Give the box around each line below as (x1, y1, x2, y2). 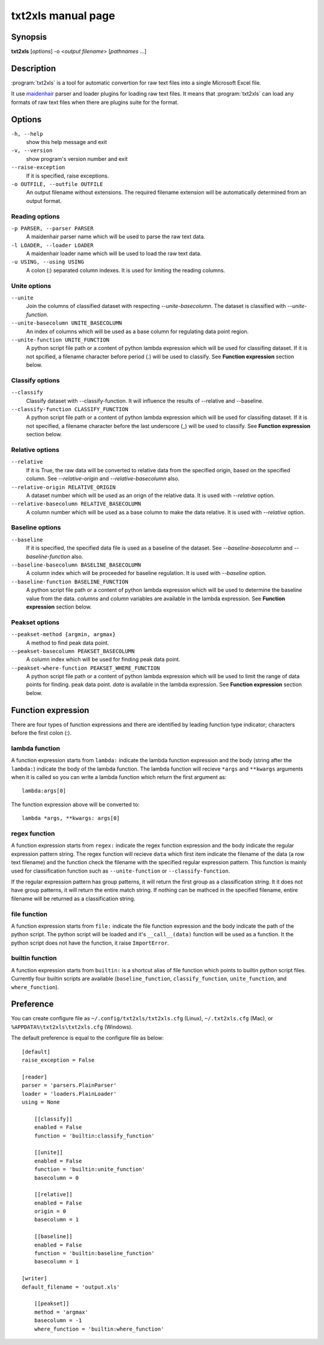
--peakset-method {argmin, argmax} (11, 631, 116, 638)
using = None (22, 1099, 60, 1106)
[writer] (22, 1275, 47, 1282)
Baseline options (11, 523, 61, 532)
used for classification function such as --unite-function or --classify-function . (11, 867, 230, 874)
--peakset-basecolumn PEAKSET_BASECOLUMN (11, 648, 135, 654)
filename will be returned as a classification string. (11, 895, 136, 902)
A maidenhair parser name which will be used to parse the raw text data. (26, 233, 206, 240)
